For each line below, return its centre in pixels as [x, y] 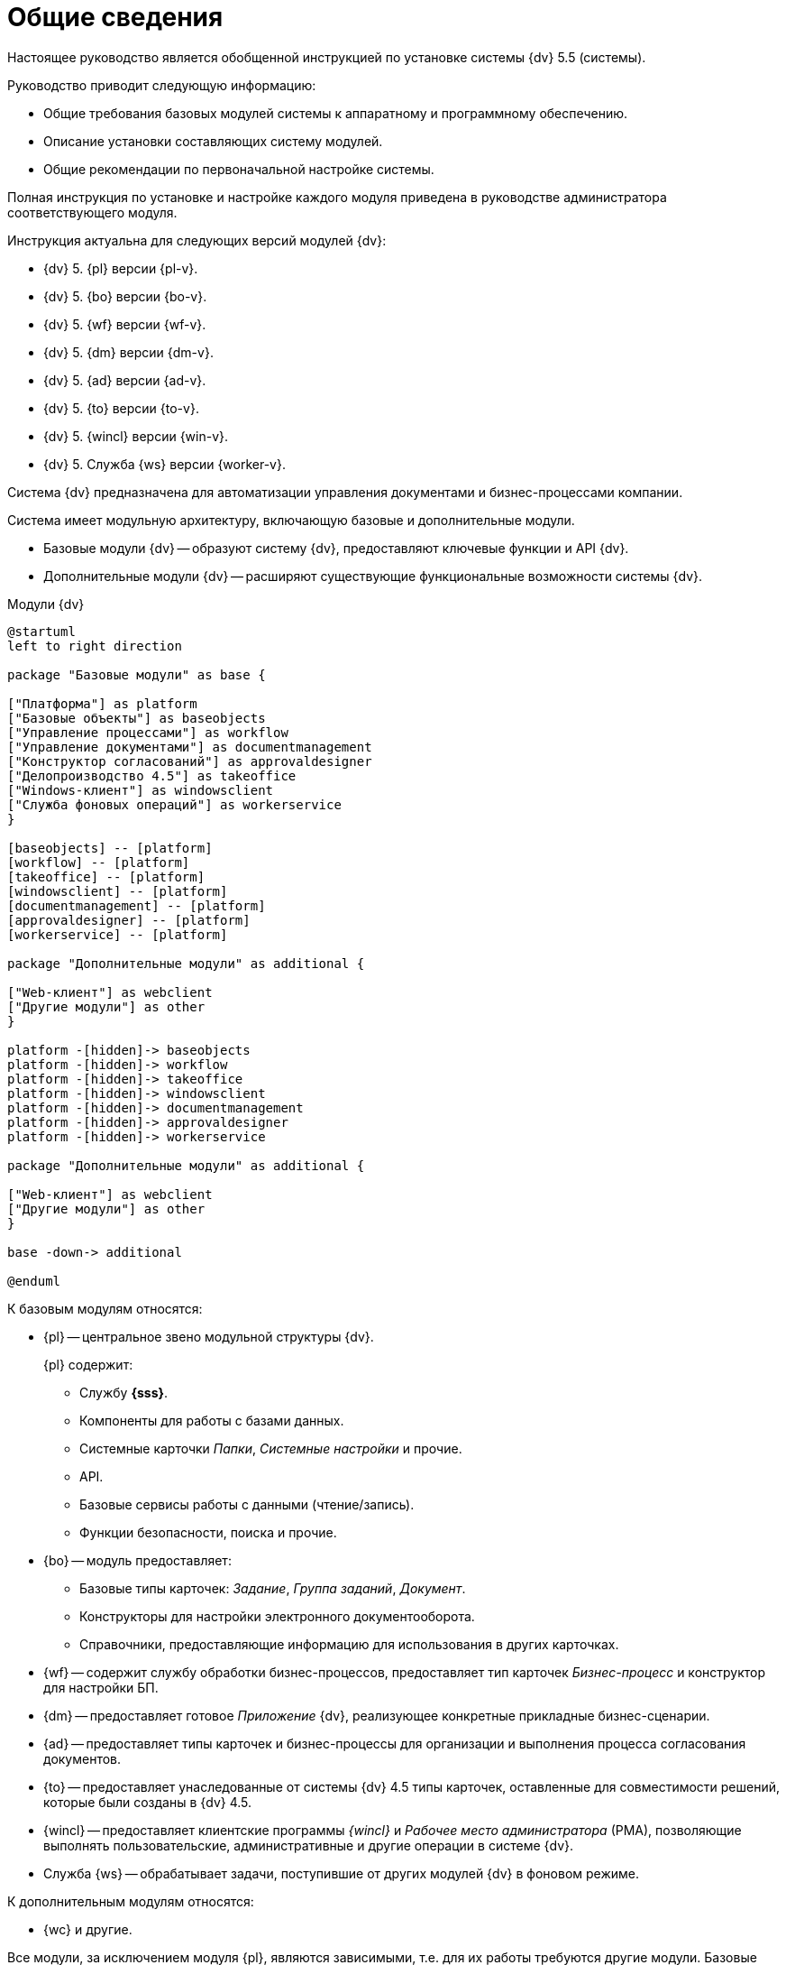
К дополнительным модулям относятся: [131, 1901]
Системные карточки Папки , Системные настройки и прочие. [271, 1448]
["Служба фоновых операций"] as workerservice [174, 804]
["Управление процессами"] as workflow [148, 732]
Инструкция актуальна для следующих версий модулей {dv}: [197, 240]
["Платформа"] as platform [102, 703]
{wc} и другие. [88, 1929]
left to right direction [95, 646]
